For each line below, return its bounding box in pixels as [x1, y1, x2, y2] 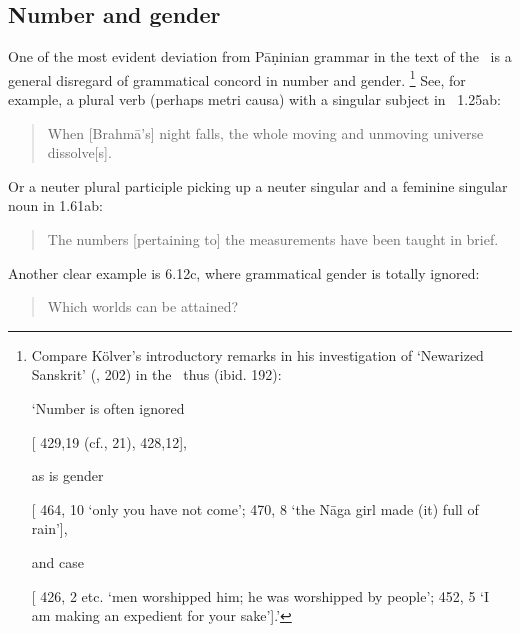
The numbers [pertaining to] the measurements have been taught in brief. [47, 229, 499, 250]
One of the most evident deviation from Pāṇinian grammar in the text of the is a [8, 46, 512, 67]
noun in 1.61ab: [8, 195, 103, 216]
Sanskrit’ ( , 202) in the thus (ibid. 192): [31, 364, 282, 385]
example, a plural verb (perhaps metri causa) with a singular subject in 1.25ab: [8, 89, 501, 110]
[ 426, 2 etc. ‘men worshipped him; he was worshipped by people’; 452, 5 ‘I [31, 585, 490, 606]
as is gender [31, 465, 104, 486]
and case [31, 551, 84, 572]
